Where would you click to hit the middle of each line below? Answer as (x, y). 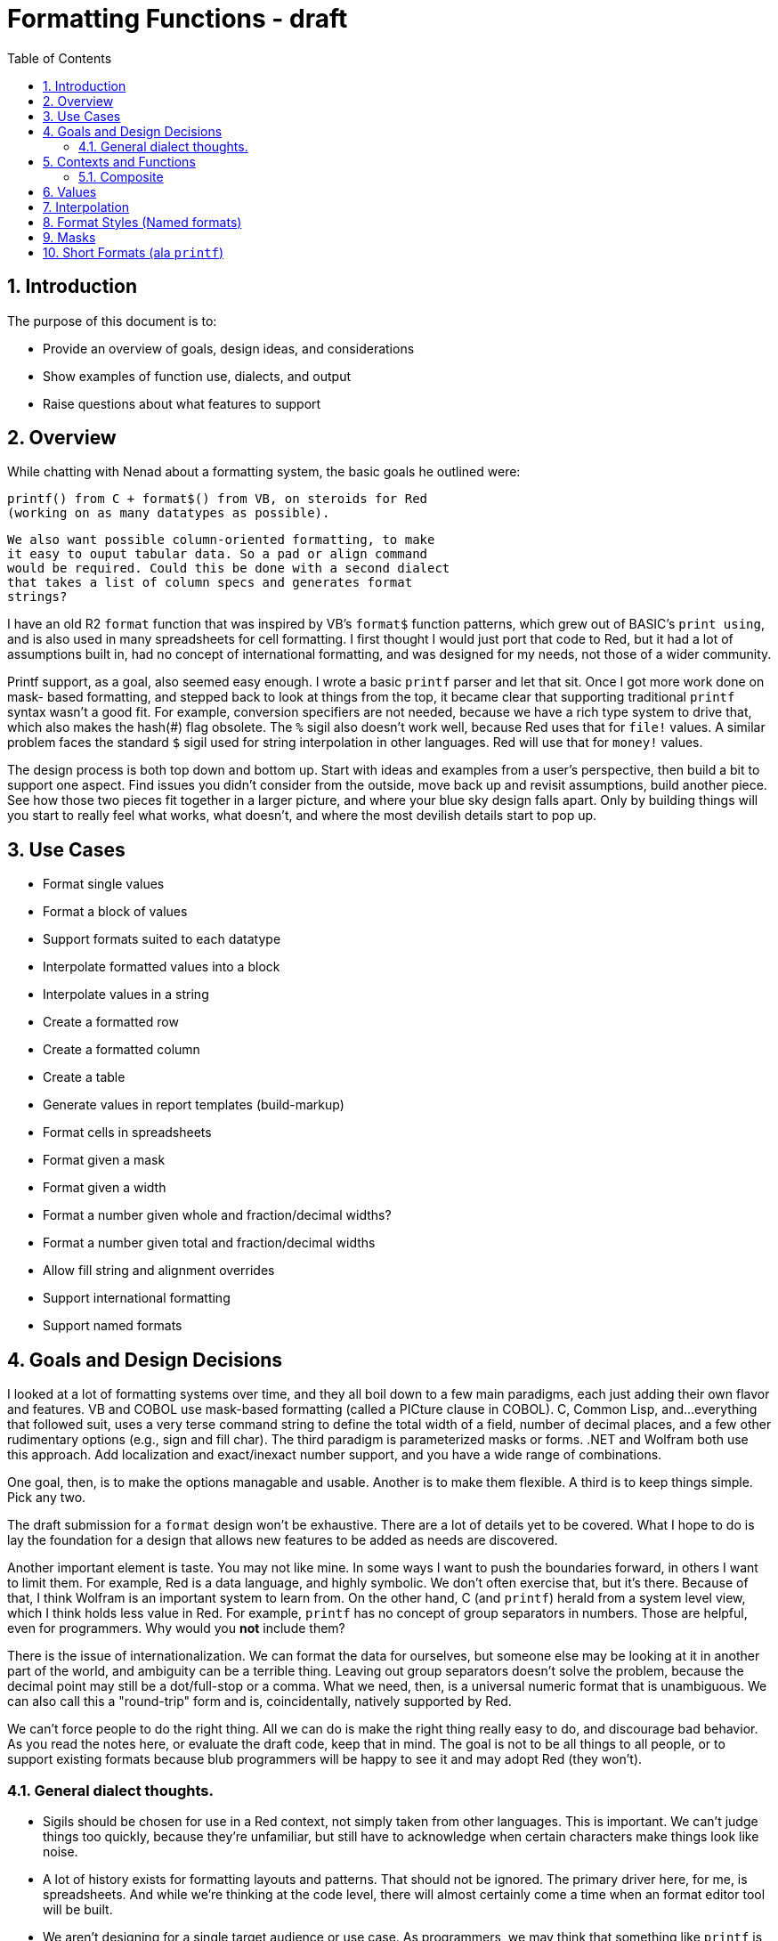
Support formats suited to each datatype (162, 939)
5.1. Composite (121, 176)
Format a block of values (115, 912)
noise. (61, 1851)
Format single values (104, 884)
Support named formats (113, 1326)
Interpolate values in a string (126, 995)
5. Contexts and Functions (119, 161)
